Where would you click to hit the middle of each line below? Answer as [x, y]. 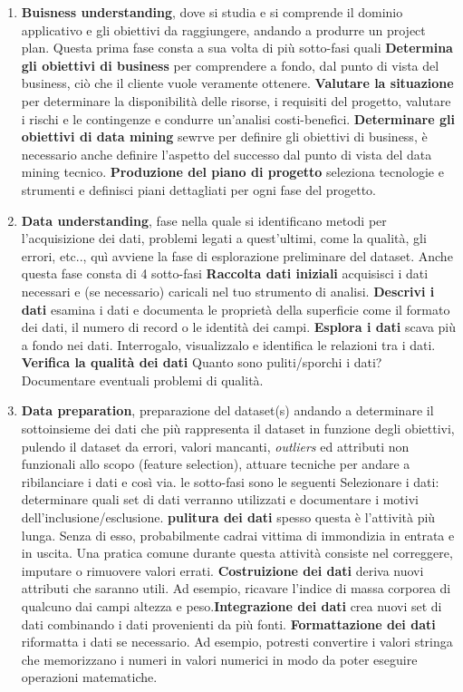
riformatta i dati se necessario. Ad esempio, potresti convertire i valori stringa [237, 642]
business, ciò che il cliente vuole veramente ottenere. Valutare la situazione [237, 83]
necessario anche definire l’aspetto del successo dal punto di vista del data [227, 154]
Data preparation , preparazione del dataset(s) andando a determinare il [227, 410]
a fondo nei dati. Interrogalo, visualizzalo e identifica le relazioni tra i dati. [228, 344]
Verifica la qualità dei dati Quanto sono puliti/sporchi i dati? [202, 362]
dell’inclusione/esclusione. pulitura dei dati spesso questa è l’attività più [228, 517]
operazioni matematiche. [89, 677]
